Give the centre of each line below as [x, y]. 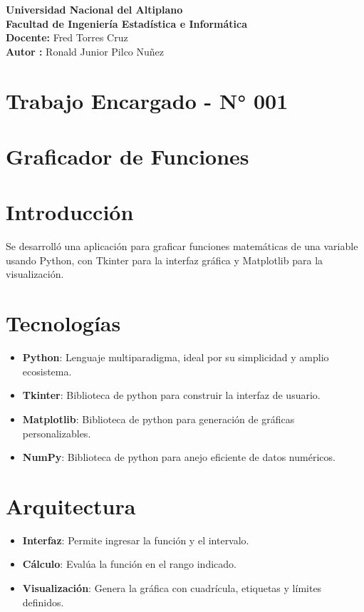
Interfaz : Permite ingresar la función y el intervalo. [136, 540]
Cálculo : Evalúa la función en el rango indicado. [129, 564]
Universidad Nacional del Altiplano [94, 9]
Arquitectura [71, 505]
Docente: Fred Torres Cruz [67, 37]
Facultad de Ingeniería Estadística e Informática [127, 23]
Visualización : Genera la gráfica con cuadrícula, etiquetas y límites [172, 588]
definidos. [43, 602]
